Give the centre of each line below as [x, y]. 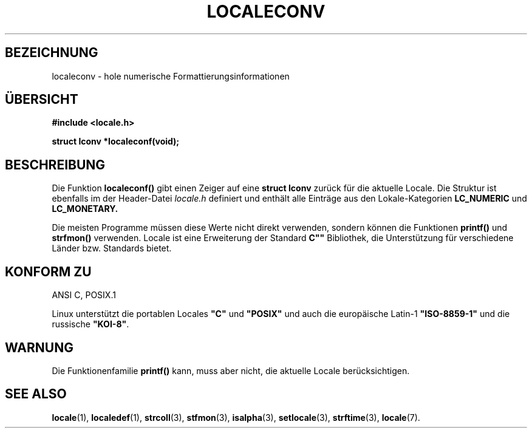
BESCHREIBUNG [55, 165]
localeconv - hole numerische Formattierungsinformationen [171, 76]
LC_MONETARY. [85, 209]
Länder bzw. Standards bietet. [112, 248]
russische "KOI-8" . [90, 324]
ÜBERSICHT [42, 100]
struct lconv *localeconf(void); [116, 141]
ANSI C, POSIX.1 [84, 295]
